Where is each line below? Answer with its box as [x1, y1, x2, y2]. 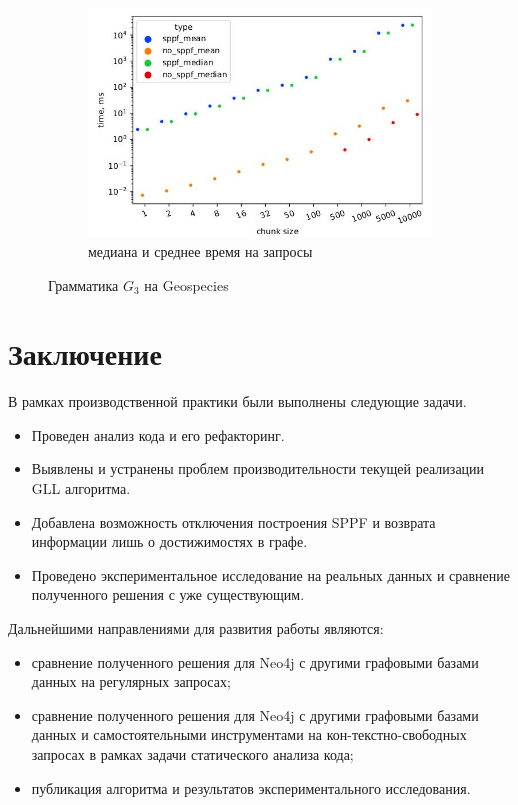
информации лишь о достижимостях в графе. [31, 531, 308, 552]
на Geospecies [144, 274, 229, 295]
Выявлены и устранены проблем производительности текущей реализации [31, 458, 485, 479]
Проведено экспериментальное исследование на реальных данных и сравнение [31, 564, 510, 585]
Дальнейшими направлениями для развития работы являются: [8, 617, 384, 638]
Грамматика [48, 274, 119, 295]
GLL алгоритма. [31, 478, 131, 499]
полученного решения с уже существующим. [31, 584, 305, 605]
